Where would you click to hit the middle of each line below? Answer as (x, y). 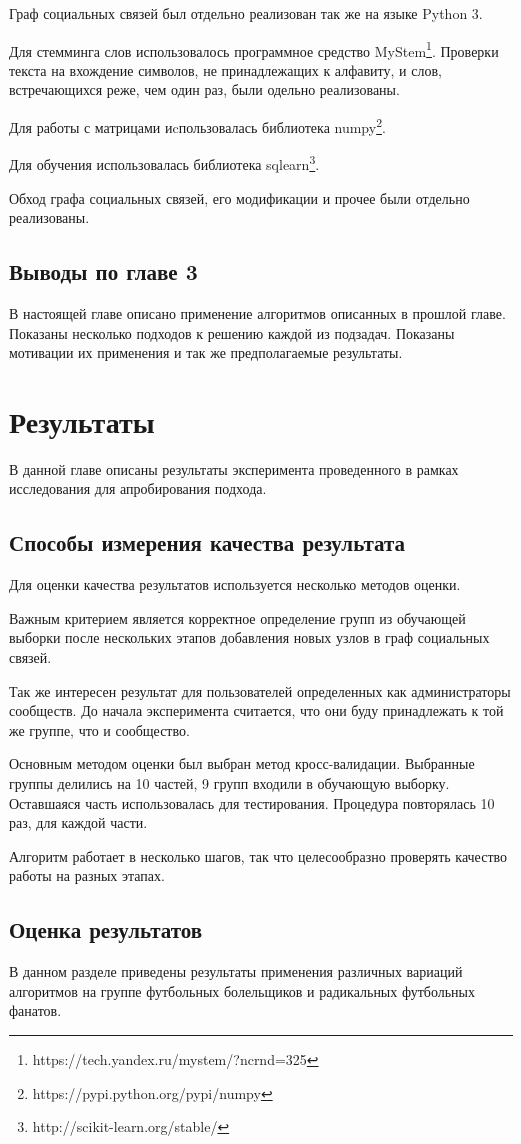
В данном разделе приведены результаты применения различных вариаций (236, 971)
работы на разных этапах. (87, 875)
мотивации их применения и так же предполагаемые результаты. (206, 352)
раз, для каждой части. (78, 822)
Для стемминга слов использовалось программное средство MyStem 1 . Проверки (254, 49)
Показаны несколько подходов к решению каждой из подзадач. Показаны (232, 332)
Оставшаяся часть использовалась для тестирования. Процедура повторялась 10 (252, 802)
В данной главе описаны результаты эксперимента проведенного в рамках (234, 468)
